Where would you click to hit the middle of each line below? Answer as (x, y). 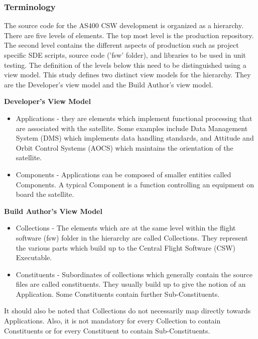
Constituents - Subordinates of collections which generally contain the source (134, 274)
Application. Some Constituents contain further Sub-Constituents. (118, 294)
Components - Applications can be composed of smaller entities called (123, 174)
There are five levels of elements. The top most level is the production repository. (129, 35)
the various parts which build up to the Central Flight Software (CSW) (126, 247)
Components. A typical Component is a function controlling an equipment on (135, 184)
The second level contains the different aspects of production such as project (121, 45)
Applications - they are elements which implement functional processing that (134, 118)
